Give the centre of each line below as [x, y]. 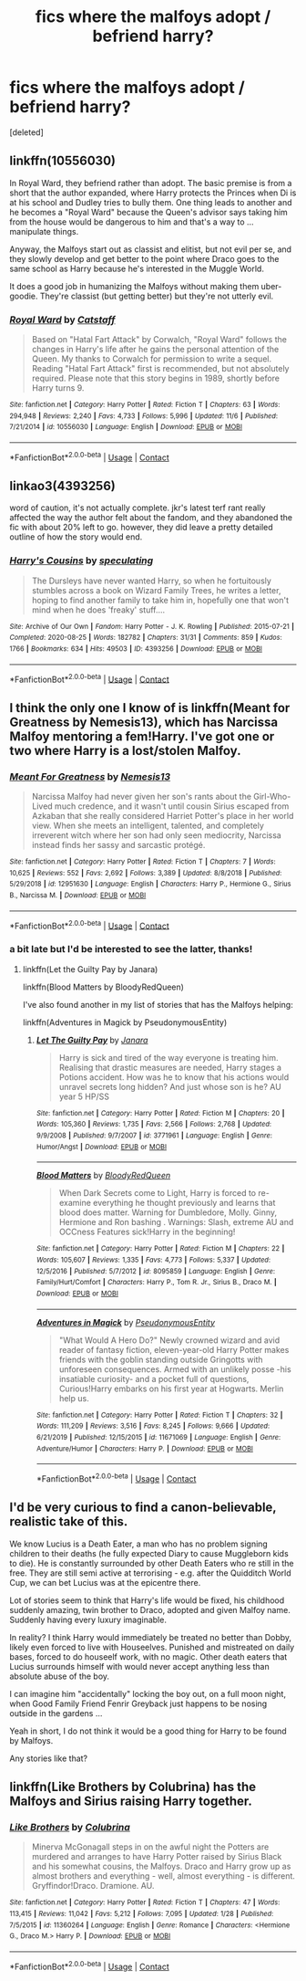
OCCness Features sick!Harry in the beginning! [147, 1232]
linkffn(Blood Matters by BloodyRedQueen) [103, 987]
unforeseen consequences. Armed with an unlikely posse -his [175, 1369]
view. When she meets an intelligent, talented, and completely [148, 826]
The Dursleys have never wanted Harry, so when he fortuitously [151, 581]
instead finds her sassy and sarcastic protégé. [118, 845]
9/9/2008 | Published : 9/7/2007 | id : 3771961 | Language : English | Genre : [154, 1135]
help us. [74, 1398]
